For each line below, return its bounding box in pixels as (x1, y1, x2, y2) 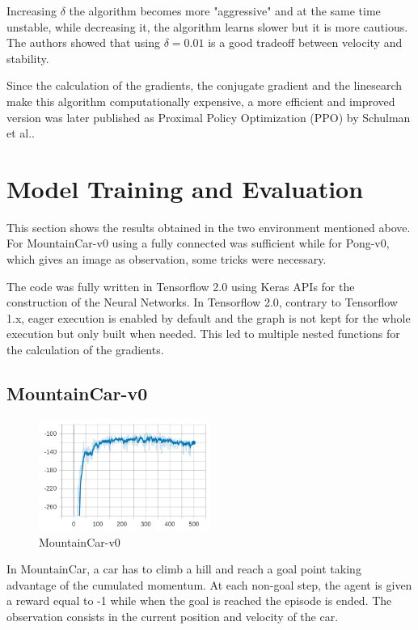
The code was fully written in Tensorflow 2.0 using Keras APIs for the (6, 277, 355, 294)
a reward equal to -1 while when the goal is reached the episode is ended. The (6, 592, 392, 609)
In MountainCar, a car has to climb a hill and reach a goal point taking (6, 560, 361, 577)
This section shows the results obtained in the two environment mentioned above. (6, 218, 411, 235)
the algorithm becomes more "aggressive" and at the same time (69, 2, 381, 19)
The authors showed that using (6, 34, 161, 51)
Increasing (6, 2, 57, 19)
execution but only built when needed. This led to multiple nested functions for (6, 325, 400, 342)
